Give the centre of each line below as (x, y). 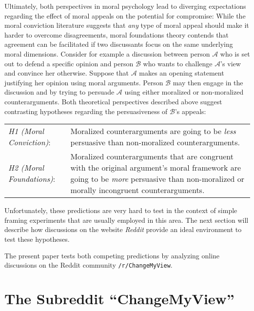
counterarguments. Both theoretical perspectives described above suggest (113, 101)
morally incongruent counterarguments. (137, 190)
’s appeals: (190, 111)
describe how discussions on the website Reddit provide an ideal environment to (123, 229)
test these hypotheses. (37, 239)
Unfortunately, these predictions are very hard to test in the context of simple (121, 210)
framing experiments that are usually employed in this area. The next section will (127, 220)
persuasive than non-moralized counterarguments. (155, 142)
